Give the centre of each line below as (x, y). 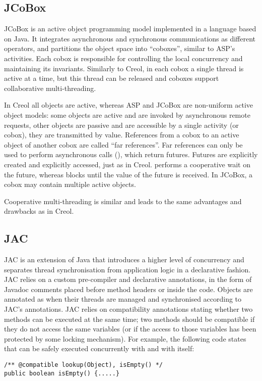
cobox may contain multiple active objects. (70, 184)
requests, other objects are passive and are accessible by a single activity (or (121, 125)
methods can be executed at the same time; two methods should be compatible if (129, 319)
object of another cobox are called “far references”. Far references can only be (123, 144)
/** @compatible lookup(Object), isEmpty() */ (83, 365)
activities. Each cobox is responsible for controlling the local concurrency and (123, 58)
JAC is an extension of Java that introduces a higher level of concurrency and (124, 259)
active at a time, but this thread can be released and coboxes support (112, 78)
